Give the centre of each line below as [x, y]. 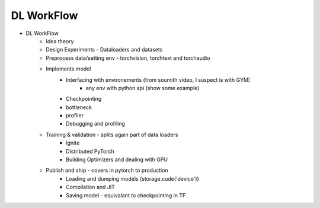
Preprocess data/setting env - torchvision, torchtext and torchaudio [128, 58]
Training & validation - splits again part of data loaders [112, 135]
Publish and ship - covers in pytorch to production [107, 170]
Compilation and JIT [91, 187]
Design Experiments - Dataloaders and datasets [104, 50]
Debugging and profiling [96, 124]
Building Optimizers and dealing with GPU [117, 159]
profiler [75, 116]
